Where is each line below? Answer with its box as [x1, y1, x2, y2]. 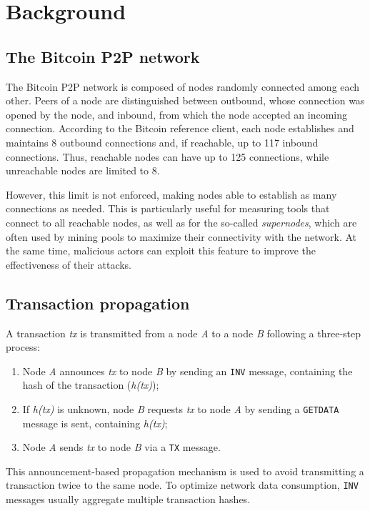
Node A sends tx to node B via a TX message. [22, 440, 221, 455]
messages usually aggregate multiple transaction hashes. [6, 492, 251, 507]
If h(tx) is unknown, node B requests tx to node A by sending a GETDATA [22, 401, 339, 416]
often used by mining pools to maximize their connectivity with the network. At [6, 229, 357, 244]
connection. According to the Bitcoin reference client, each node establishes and [6, 121, 354, 136]
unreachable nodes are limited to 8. [6, 163, 160, 178]
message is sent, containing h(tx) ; [22, 415, 168, 430]
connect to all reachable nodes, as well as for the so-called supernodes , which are [6, 214, 357, 229]
